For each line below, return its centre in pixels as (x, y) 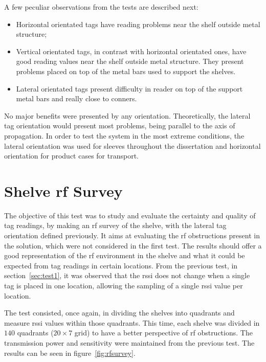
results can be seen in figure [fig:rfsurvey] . (70, 353)
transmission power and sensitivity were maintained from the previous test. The (129, 342)
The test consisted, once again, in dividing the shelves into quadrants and (119, 313)
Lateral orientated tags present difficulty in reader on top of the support (129, 88)
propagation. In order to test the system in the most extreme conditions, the (124, 135)
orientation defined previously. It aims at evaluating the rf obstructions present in (132, 235)
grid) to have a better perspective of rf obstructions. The (163, 333)
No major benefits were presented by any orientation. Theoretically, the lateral (127, 115)
